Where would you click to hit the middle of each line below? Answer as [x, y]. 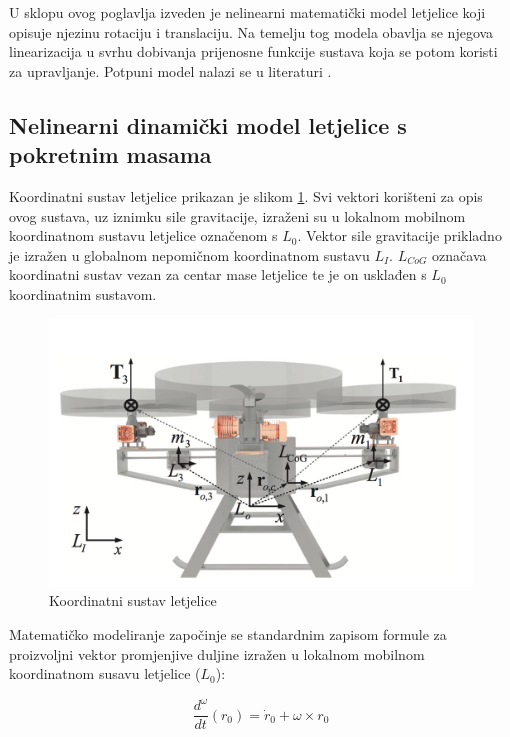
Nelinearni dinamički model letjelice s [208, 124]
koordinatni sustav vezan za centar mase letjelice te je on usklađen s [218, 274]
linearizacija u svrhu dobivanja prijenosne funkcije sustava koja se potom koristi [253, 51]
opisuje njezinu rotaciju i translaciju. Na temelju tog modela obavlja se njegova [251, 31]
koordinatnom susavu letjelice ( [105, 673]
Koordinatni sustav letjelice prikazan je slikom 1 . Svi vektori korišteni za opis [246, 195]
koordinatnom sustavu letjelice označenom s [143, 235]
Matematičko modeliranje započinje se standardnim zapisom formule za [228, 634]
